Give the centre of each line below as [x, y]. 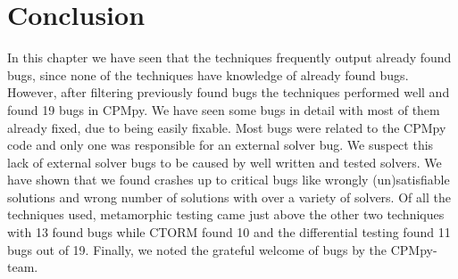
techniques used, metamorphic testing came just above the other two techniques [226, 214]
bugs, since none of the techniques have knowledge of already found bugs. [208, 74]
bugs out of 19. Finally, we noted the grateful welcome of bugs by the [197, 249]
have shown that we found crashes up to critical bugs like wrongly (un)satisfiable [229, 180]
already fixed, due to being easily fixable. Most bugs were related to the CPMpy [227, 127]
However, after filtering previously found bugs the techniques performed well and [229, 92]
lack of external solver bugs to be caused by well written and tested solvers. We [225, 162]
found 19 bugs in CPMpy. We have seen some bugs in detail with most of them [224, 109]
